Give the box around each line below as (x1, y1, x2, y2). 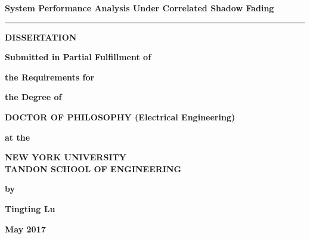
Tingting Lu (5, 202, 55, 215)
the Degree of (5, 91, 62, 103)
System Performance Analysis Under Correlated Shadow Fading (5, 2, 274, 14)
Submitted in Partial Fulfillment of (5, 51, 151, 63)
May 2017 (5, 222, 46, 235)
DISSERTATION (5, 30, 77, 43)
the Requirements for (5, 70, 95, 83)
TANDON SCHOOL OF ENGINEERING (5, 162, 182, 175)
